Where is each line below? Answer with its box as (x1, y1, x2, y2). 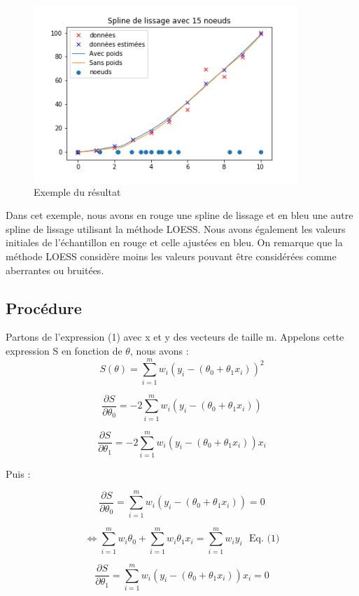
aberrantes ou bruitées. (6, 262, 104, 277)
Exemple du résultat (34, 184, 121, 199)
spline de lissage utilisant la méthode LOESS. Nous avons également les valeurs (6, 221, 346, 236)
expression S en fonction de (6, 343, 122, 357)
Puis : (6, 466, 31, 481)
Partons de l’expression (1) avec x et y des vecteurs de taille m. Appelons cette (6, 329, 344, 344)
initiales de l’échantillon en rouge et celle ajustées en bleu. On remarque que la (6, 235, 343, 250)
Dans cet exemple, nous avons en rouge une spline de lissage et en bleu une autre (6, 208, 353, 222)
